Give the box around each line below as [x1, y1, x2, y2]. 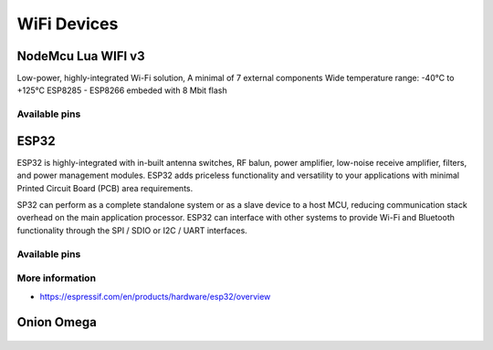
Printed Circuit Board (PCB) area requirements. [16, 182, 194, 193]
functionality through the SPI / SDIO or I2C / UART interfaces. [16, 224, 248, 236]
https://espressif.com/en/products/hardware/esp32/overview [39, 291, 271, 302]
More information [16, 272, 96, 284]
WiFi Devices [16, 14, 119, 34]
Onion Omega [16, 314, 98, 330]
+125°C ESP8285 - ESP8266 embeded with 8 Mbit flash [16, 85, 227, 96]
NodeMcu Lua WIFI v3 [16, 48, 145, 64]
